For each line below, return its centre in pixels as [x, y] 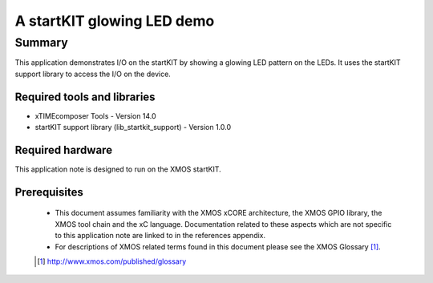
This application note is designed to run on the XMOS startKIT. [118, 169]
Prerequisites [49, 192]
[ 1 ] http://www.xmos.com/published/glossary [112, 261]
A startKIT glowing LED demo [115, 21]
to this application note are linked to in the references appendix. [160, 236]
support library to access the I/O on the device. [93, 74]
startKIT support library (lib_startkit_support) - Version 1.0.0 [133, 127]
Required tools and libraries [85, 97]
